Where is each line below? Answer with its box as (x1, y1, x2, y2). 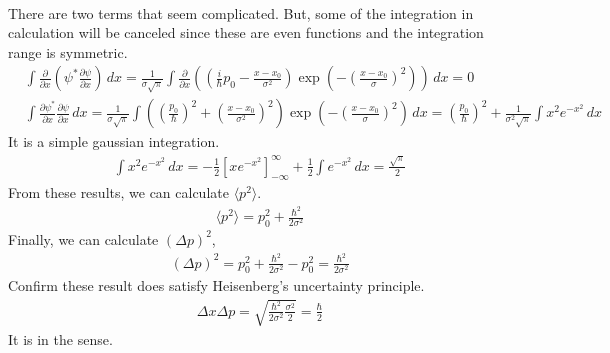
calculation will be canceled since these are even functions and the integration (8, 22, 484, 43)
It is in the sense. (8, 328, 113, 349)
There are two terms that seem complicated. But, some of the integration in (8, 2, 474, 23)
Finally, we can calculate (8, 228, 159, 249)
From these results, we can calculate (8, 182, 229, 203)
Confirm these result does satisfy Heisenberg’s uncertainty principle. (8, 275, 425, 296)
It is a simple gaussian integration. (8, 131, 220, 152)
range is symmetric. (8, 41, 128, 62)
